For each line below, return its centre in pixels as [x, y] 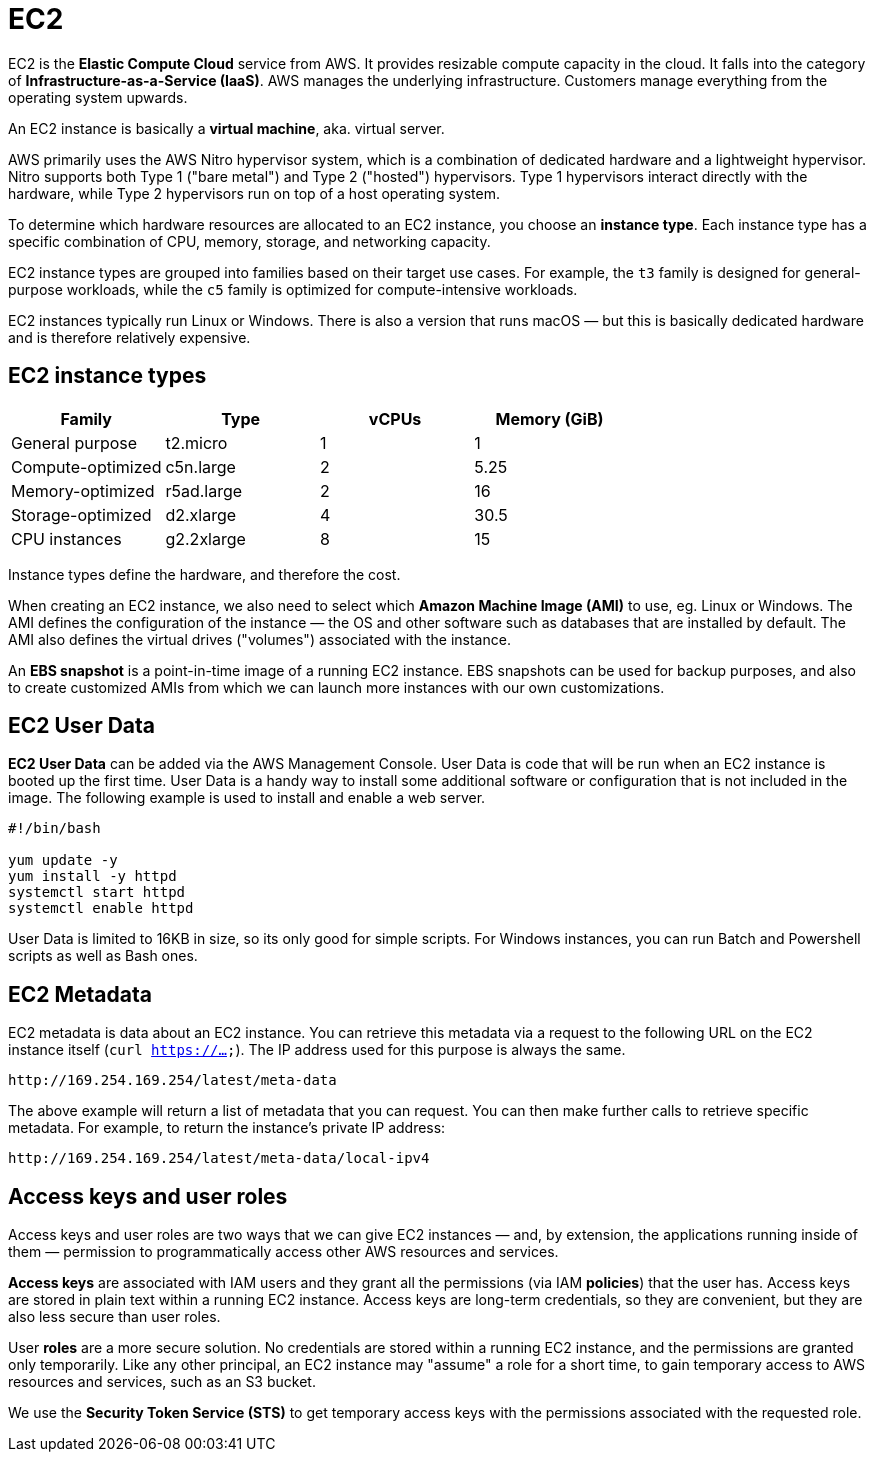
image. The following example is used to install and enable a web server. [247, 798]
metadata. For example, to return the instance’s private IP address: [227, 1128]
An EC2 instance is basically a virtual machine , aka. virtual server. [226, 128]
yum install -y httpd [92, 876]
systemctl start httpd [97, 892]
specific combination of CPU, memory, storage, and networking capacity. [249, 241]
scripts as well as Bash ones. [103, 956]
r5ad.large [204, 490]
